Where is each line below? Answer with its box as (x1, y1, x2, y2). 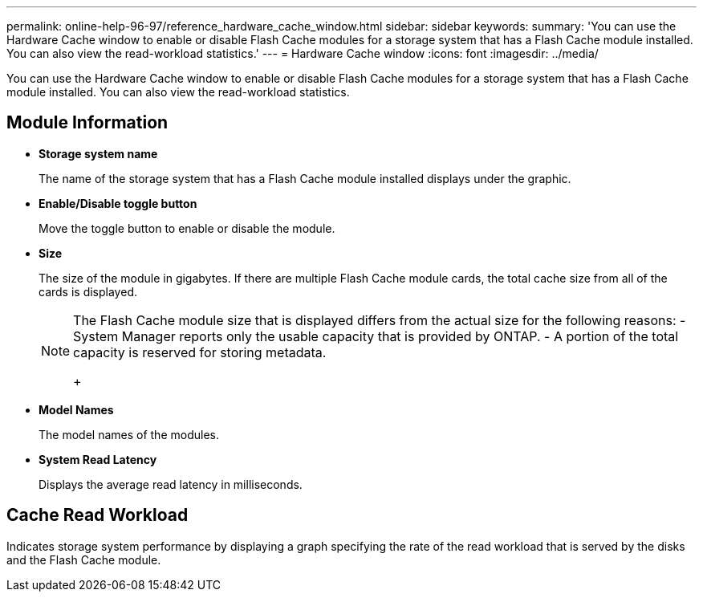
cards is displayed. (39, 284, 137, 299)
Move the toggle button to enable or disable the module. (39, 221, 335, 235)
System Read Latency (39, 452, 157, 466)
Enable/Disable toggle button (39, 196, 197, 210)
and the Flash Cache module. (6, 552, 161, 567)
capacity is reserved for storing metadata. (73, 344, 327, 360)
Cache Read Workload (6, 505, 189, 526)
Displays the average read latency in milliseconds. (39, 477, 303, 491)
